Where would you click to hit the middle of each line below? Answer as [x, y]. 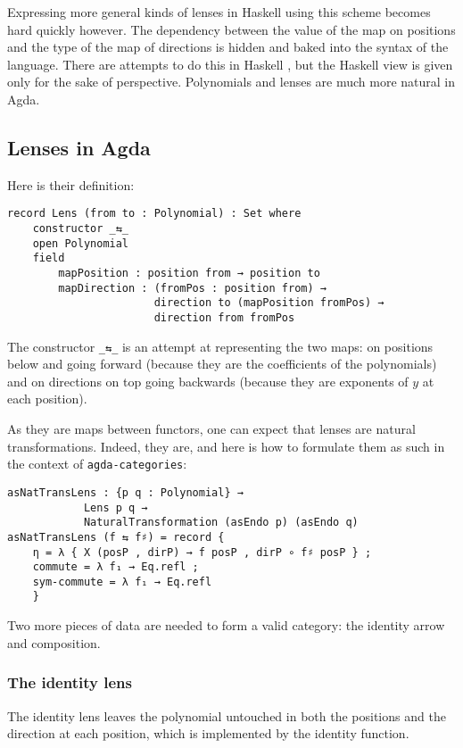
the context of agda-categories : [97, 464]
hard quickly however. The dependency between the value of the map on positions [231, 29]
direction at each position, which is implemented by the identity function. [208, 733]
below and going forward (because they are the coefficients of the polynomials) [222, 364]
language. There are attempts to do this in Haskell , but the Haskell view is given [230, 64]
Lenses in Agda [79, 147]
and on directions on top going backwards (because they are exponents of [208, 381]
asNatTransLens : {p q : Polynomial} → [125, 492]
